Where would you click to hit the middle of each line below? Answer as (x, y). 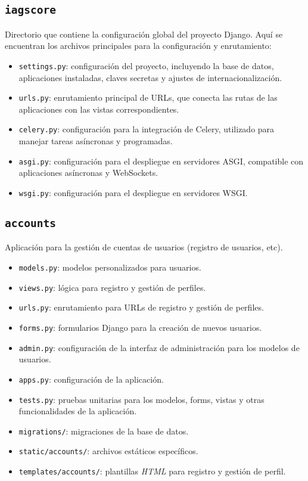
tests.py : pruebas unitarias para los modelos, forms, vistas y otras (141, 399)
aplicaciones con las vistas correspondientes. (99, 109)
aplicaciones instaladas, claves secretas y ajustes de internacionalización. (150, 77)
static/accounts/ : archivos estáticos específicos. (108, 451)
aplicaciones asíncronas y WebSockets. (88, 173)
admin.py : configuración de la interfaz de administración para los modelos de (159, 347)
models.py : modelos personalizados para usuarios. (110, 267)
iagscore (30, 10)
